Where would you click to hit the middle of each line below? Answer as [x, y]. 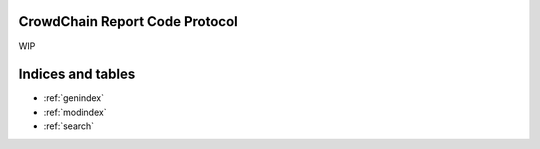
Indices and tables [77, 74]
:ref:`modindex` [75, 112]
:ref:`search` [69, 126]
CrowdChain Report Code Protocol [128, 21]
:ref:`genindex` [74, 98]
